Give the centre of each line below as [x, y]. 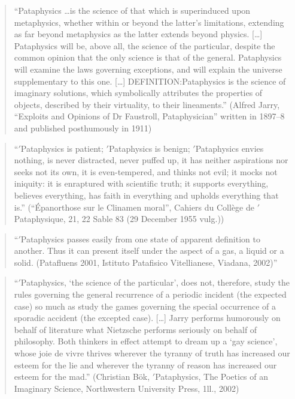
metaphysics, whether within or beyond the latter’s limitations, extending [149, 22]
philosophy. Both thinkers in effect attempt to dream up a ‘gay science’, [146, 341]
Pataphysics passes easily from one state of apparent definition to [140, 238]
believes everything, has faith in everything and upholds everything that [146, 195]
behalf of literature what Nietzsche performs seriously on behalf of [136, 329]
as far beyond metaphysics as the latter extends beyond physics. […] [138, 34]
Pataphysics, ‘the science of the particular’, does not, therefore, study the [155, 282]
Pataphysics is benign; [149, 148]
